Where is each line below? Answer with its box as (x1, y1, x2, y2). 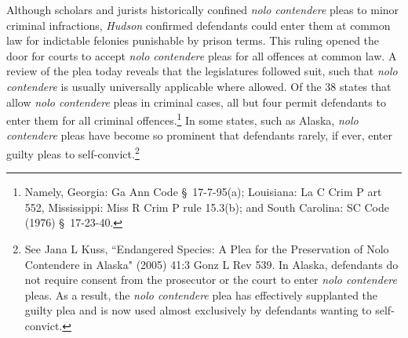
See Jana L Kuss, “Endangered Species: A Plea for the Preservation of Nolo (24, 241, 389, 257)
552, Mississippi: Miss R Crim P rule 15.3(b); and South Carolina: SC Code (24, 198, 389, 215)
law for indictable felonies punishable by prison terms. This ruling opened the (6, 32, 380, 49)
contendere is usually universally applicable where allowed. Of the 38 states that (6, 78, 392, 94)
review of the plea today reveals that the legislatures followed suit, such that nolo (6, 63, 398, 79)
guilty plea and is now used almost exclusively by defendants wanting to (24, 302, 372, 318)
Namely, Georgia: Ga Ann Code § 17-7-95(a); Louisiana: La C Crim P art (24, 184, 382, 200)
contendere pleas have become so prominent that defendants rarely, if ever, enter (6, 127, 392, 144)
